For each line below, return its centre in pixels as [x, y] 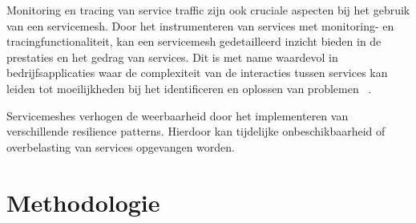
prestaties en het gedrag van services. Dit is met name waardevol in [172, 57]
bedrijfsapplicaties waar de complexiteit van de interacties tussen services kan [197, 73]
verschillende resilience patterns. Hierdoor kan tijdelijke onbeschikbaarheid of [196, 131]
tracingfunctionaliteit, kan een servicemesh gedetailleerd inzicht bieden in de [194, 41]
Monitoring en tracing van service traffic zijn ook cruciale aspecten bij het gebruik [208, 10]
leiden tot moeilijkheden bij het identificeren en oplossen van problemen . [189, 88]
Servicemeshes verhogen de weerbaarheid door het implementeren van [178, 115]
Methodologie [83, 202]
